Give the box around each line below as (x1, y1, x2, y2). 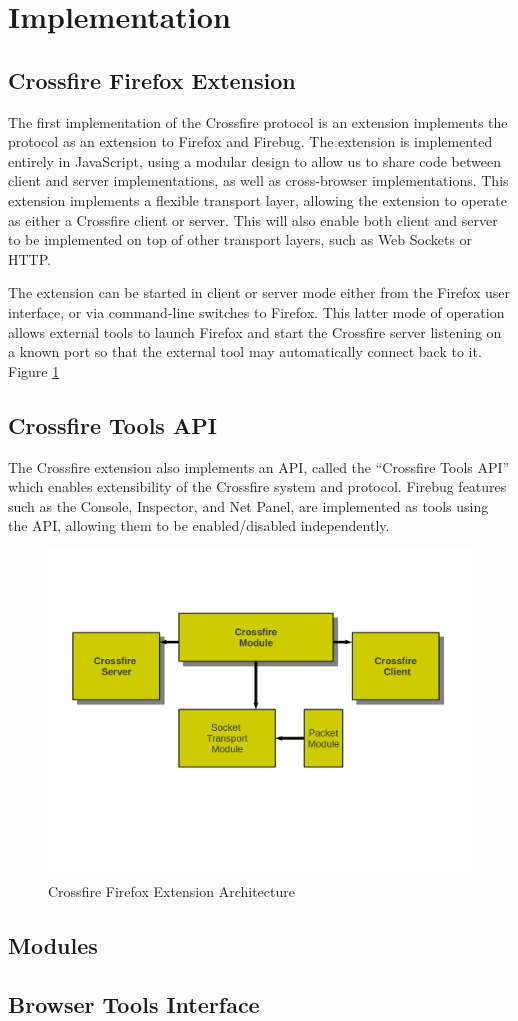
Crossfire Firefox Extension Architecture (48, 880, 295, 901)
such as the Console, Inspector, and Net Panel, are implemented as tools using (8, 495, 489, 516)
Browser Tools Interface (8, 988, 260, 1019)
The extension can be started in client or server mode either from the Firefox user (8, 282, 511, 303)
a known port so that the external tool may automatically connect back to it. (8, 341, 482, 362)
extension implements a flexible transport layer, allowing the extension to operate (8, 189, 508, 210)
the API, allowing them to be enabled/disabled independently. (8, 515, 390, 536)
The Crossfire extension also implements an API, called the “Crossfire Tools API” (8, 456, 510, 477)
